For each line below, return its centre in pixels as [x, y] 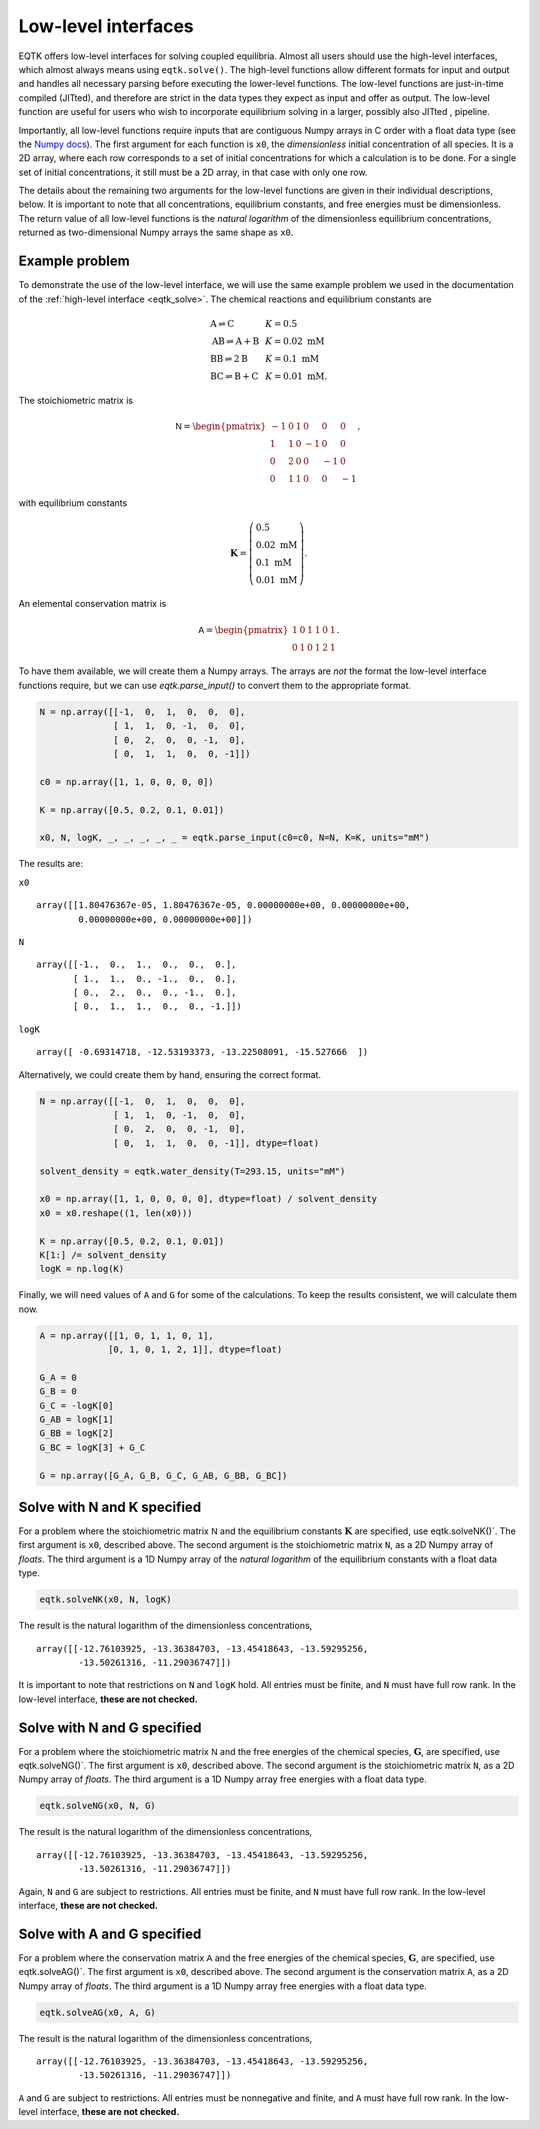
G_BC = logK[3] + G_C [92, 1447]
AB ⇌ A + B [235, 341]
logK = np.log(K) [82, 1269]
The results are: [51, 864]
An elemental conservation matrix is [92, 604]
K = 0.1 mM [292, 358]
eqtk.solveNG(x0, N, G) [98, 1806]
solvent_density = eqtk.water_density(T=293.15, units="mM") [192, 1171]
